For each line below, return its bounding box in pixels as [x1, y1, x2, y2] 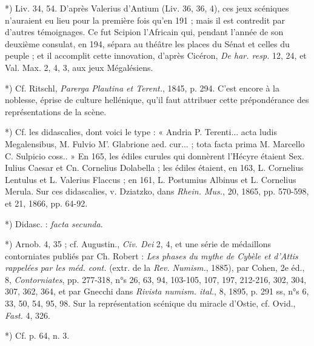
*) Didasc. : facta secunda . [5, 217, 103, 230]
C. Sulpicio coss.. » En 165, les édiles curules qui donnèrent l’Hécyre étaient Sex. [5, 149, 304, 162]
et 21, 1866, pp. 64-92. [5, 196, 88, 209]
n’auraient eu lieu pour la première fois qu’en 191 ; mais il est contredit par [5, 13, 286, 26]
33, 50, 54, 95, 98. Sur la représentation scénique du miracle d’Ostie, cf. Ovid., [5, 297, 296, 310]
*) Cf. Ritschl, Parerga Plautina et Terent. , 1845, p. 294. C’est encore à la [5, 81, 280, 94]
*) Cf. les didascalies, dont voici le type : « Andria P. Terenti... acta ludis [5, 125, 277, 138]
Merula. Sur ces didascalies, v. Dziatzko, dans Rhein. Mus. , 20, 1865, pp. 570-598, [5, 185, 309, 198]
